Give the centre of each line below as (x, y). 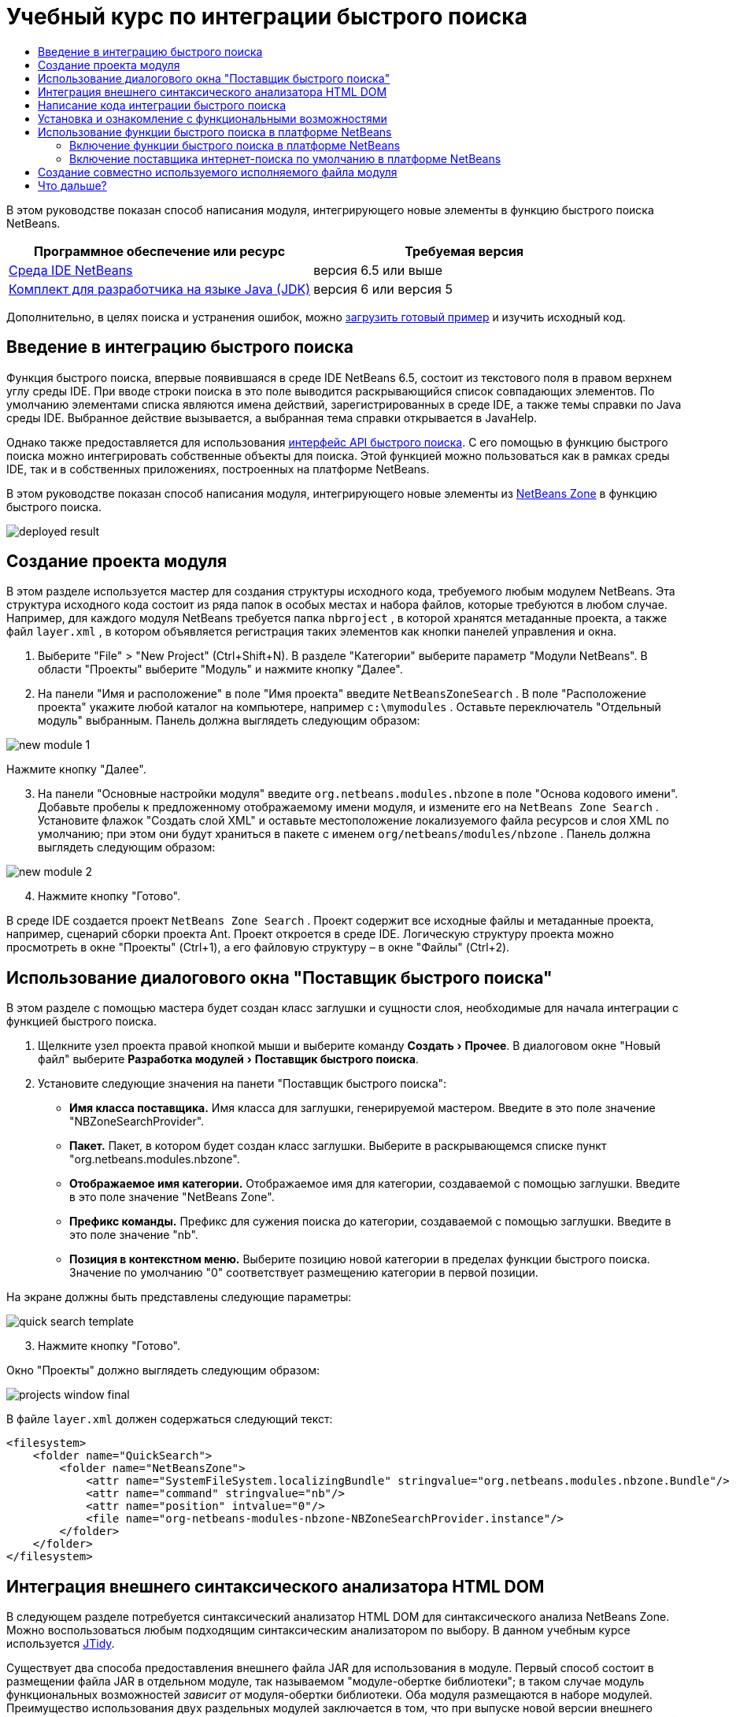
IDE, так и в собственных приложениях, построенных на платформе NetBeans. (218, 469)
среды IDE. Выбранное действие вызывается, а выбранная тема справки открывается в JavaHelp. (272, 417)
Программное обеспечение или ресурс (160, 251)
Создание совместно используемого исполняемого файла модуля (218, 172)
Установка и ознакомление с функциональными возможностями (213, 118)
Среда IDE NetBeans (71, 270)
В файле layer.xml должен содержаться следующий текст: (170, 1419)
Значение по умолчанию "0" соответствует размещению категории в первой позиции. (304, 1273)
